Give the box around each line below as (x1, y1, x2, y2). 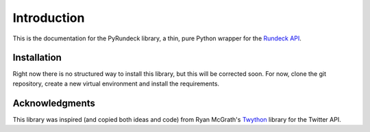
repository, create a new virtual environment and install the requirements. (12, 79, 219, 88)
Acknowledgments (12, 97, 96, 109)
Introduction (12, 10, 85, 25)
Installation (12, 52, 62, 64)
